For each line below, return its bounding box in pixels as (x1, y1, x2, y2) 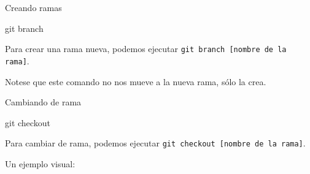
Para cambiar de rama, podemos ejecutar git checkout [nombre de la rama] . (5, 137, 306, 149)
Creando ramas (5, 1, 62, 13)
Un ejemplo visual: (5, 157, 76, 170)
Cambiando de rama (5, 96, 82, 108)
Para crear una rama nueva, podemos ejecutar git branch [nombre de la (5, 42, 287, 55)
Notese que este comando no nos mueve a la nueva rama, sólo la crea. (5, 75, 266, 88)
